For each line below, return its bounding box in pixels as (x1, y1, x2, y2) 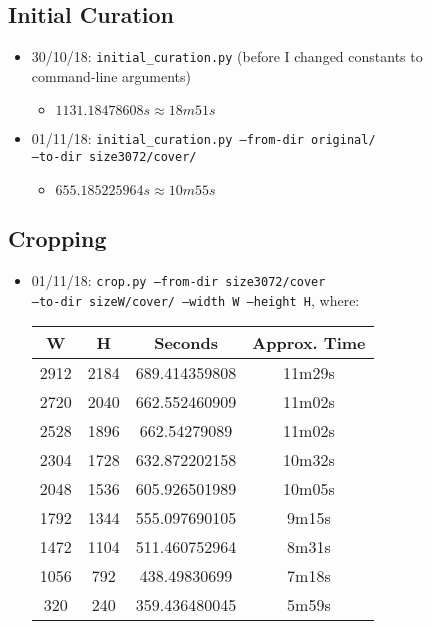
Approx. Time (252, 331, 366, 355)
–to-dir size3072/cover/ (31, 150, 197, 165)
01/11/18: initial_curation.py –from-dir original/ (31, 128, 376, 149)
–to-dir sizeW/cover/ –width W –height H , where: (31, 289, 360, 310)
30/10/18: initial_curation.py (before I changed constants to (31, 46, 423, 67)
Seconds (154, 331, 218, 355)
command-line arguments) (31, 65, 191, 86)
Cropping (8, 223, 107, 254)
